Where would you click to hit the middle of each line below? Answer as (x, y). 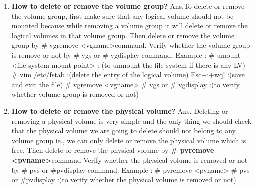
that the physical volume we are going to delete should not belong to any (124, 130)
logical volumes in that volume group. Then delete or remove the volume (123, 35)
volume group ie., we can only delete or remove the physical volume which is (129, 140)
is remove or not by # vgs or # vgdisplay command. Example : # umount (126, 55)
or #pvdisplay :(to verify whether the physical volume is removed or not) (124, 179)
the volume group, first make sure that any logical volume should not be (123, 16)
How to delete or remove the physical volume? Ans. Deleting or (120, 110)
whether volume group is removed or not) (75, 94)
